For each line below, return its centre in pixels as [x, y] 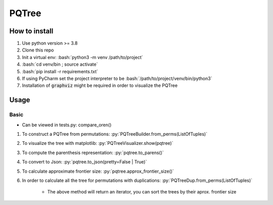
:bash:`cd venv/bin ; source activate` [60, 64]
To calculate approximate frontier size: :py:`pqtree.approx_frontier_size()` [98, 171]
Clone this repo [38, 50]
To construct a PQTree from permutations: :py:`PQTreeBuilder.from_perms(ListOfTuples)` [115, 134]
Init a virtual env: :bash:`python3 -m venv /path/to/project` [83, 57]
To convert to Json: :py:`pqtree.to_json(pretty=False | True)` [84, 162]
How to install [31, 31]
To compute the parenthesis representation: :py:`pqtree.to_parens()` [93, 152]
